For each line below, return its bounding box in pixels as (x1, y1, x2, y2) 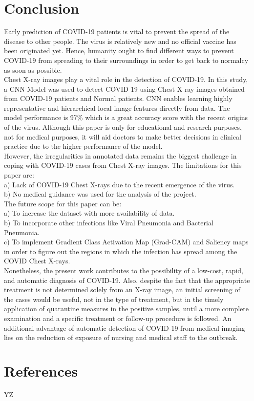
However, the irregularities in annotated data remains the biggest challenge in (4, 150, 237, 160)
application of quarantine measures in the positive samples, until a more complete (4, 303, 249, 314)
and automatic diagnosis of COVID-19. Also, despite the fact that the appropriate (4, 275, 250, 285)
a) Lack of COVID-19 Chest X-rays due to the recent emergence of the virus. (4, 179, 235, 189)
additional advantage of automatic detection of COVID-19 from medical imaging (4, 322, 245, 333)
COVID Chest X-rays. (4, 256, 70, 266)
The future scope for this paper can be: (4, 198, 122, 208)
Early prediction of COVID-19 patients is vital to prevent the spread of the (4, 26, 230, 37)
